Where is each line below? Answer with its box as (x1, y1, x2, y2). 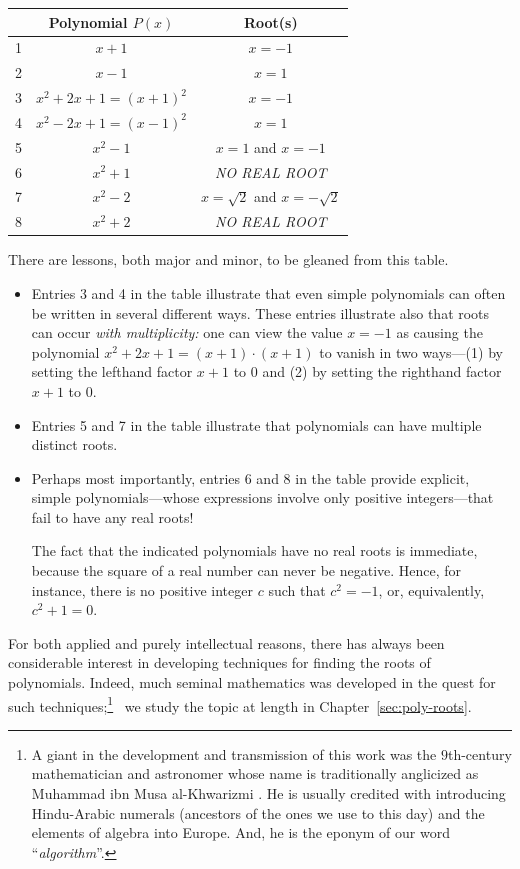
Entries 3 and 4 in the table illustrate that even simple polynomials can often (31, 282, 506, 303)
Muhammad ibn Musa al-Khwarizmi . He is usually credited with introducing (31, 783, 506, 804)
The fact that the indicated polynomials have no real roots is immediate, (31, 540, 478, 561)
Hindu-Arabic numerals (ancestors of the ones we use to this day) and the (31, 802, 485, 823)
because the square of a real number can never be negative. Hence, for (31, 560, 462, 581)
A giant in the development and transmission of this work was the (31, 743, 437, 764)
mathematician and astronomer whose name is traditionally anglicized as (31, 763, 479, 784)
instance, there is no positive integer (31, 579, 253, 600)
